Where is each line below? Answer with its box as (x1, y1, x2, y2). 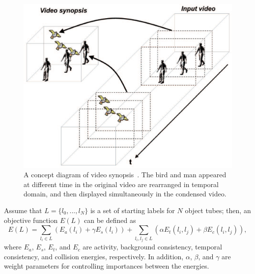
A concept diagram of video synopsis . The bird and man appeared (24, 169, 227, 180)
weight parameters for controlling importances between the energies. (4, 261, 209, 271)
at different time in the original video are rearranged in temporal (24, 179, 219, 189)
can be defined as (84, 215, 136, 225)
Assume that (4, 205, 42, 216)
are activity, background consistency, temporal (83, 242, 222, 252)
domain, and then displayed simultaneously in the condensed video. (24, 189, 227, 199)
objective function (4, 215, 58, 225)
